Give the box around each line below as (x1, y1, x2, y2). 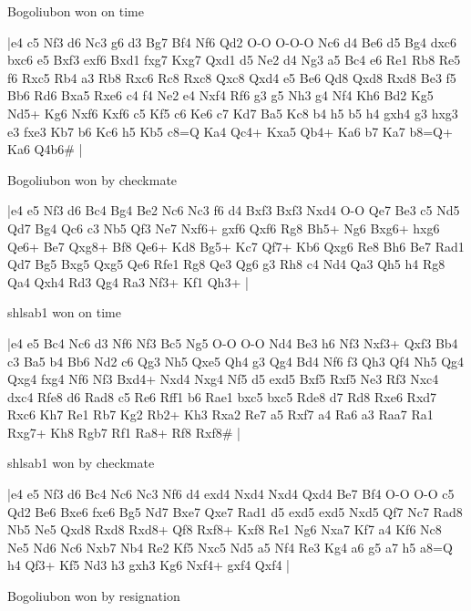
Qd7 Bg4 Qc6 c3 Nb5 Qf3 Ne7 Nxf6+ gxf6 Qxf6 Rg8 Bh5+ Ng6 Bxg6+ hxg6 (7, 218, 440, 237)
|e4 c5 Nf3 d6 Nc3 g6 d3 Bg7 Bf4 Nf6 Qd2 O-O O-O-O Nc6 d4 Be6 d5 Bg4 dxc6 (7, 32, 457, 51)
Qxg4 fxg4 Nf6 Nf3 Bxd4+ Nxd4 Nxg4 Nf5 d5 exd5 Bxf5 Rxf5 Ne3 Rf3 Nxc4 (7, 369, 439, 388)
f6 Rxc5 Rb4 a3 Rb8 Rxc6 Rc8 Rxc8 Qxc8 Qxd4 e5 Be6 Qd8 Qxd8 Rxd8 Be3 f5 (7, 67, 456, 87)
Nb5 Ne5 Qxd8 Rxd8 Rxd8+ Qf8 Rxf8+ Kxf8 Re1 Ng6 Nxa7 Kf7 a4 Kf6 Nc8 (7, 520, 442, 539)
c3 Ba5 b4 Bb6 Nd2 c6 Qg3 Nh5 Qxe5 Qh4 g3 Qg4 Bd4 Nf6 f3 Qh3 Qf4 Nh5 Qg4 (7, 351, 465, 370)
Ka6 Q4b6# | (7, 140, 83, 159)
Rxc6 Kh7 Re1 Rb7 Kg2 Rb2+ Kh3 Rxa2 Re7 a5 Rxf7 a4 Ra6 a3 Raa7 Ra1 (7, 405, 434, 424)
